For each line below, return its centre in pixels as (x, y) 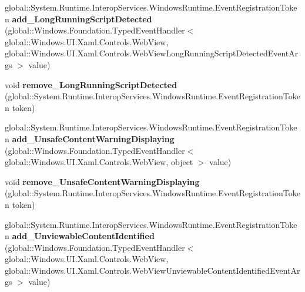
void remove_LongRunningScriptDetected (91, 84)
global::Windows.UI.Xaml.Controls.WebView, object (99, 162)
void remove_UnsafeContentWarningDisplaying (102, 181)
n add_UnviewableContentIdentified (80, 236)
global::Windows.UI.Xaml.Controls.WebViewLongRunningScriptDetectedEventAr (152, 53)
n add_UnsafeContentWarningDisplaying (90, 138)
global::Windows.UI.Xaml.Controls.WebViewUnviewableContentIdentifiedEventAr (152, 270)
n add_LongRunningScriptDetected (78, 19)
